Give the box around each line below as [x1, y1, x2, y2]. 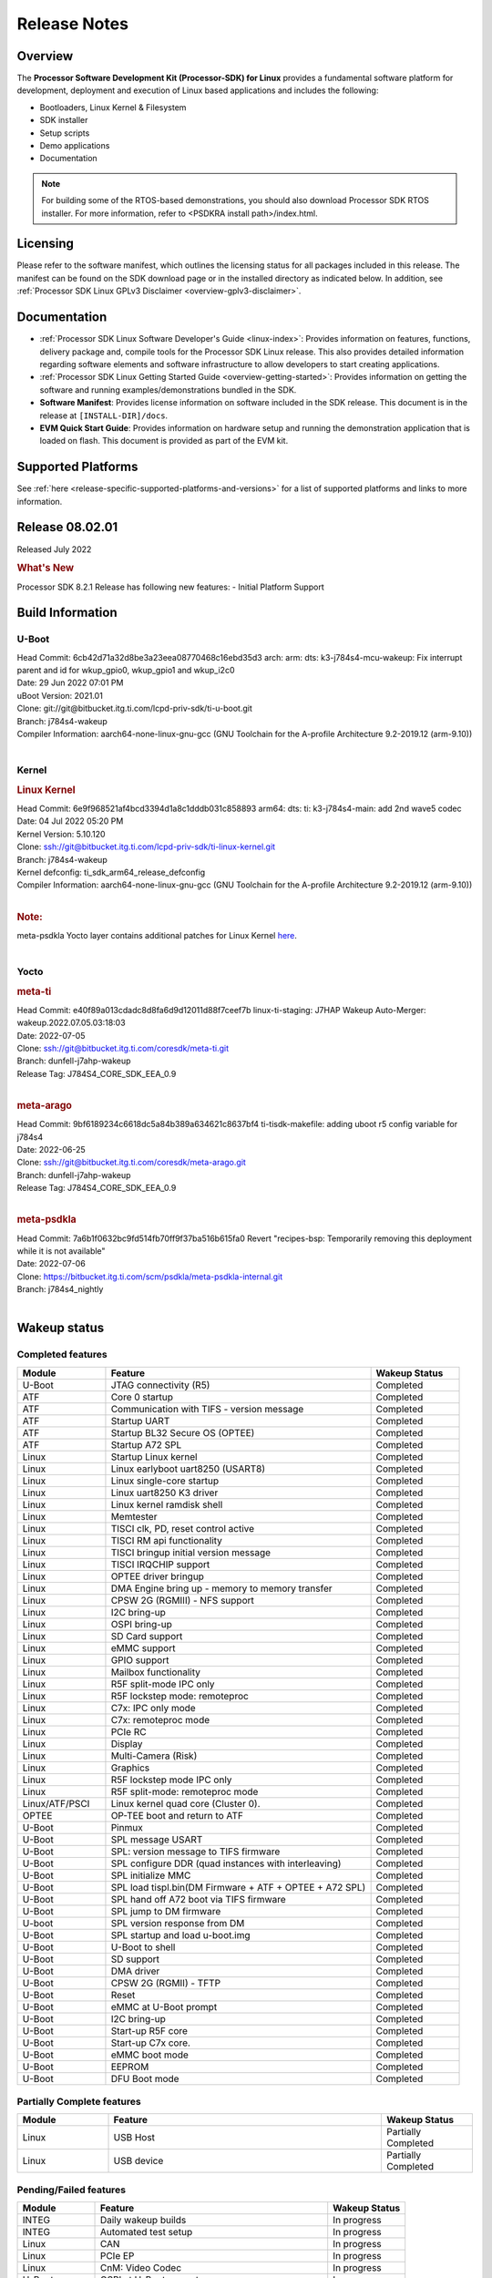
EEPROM [110, 2060, 149, 2073]
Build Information [16, 605, 118, 621]
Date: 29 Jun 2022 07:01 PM [16, 677, 124, 688]
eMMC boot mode [110, 2048, 189, 2061]
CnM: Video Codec [99, 2262, 182, 2274]
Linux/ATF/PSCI [22, 1797, 90, 1810]
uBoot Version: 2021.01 [16, 690, 104, 701]
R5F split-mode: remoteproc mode [110, 1785, 259, 1798]
